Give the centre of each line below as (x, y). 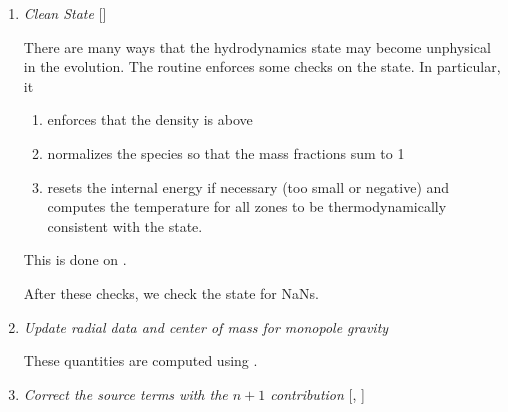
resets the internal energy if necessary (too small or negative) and (248, 186)
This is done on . (75, 259)
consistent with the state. (125, 225)
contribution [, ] (317, 393)
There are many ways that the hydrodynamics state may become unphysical (257, 46)
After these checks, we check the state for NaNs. (171, 292)
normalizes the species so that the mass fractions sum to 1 (226, 152)
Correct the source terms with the (125, 393)
